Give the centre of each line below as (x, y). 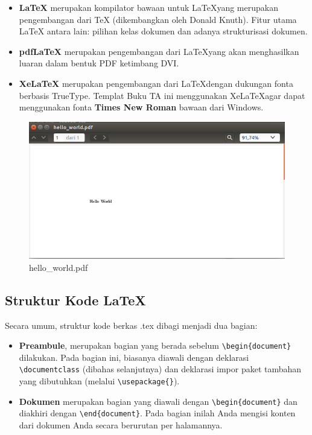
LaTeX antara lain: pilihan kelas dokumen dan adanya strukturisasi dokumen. (163, 31)
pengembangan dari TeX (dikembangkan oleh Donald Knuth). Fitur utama (158, 19)
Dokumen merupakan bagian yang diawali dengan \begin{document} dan (158, 401)
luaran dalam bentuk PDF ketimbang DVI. (99, 63)
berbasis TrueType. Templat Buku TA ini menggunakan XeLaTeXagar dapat (162, 95)
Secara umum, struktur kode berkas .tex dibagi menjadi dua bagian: (131, 325)
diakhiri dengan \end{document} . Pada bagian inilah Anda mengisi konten (157, 413)
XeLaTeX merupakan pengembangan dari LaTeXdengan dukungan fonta (156, 83)
